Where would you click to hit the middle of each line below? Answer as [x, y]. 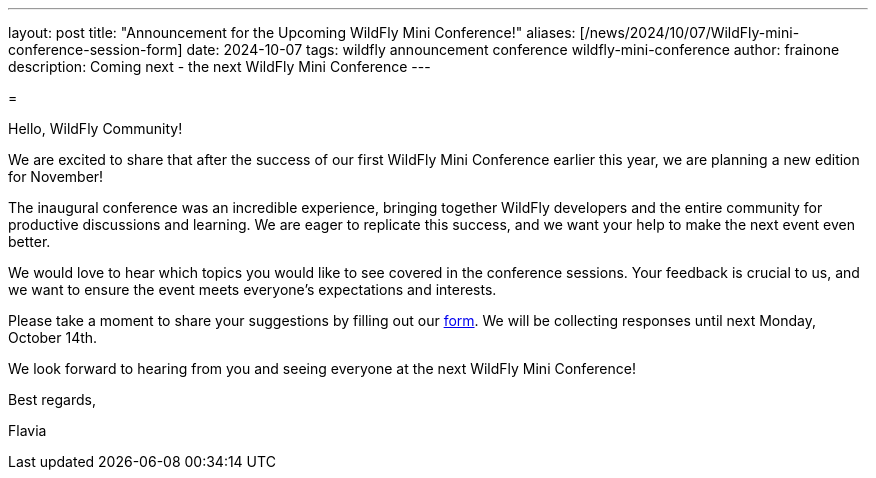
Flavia [27, 430]
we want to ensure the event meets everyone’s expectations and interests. [252, 289]
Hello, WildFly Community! [95, 128]
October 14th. [53, 337]
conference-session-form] [95, 49]
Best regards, [52, 399]
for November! [56, 176]
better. [29, 241]
